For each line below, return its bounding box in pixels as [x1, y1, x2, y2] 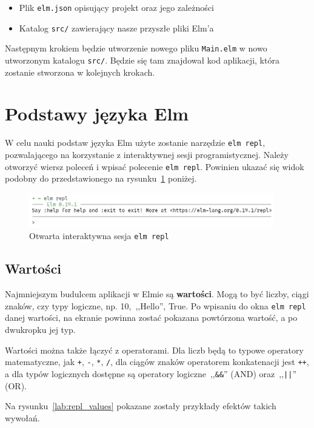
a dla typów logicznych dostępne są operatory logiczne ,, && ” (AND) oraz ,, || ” [5, 367, 297, 380]
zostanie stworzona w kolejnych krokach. [5, 65, 155, 78]
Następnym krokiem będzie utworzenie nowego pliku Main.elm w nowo [5, 42, 267, 54]
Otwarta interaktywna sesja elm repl [29, 229, 169, 242]
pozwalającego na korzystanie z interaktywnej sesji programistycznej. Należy [5, 148, 289, 160]
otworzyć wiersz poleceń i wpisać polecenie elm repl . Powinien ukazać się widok [5, 160, 304, 173]
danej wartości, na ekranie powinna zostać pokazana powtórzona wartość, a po [5, 311, 298, 324]
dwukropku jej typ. [5, 323, 76, 336]
